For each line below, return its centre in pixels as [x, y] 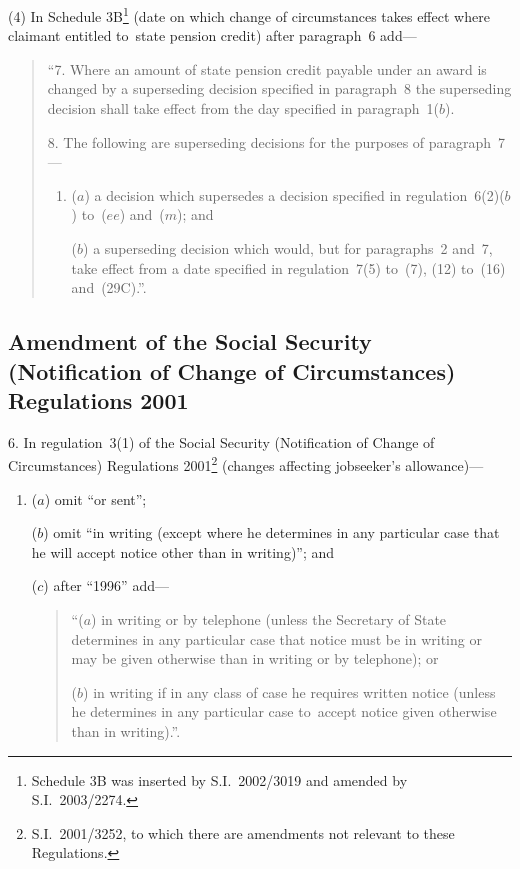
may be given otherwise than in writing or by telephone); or [255, 658]
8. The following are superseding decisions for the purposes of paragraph [269, 141]
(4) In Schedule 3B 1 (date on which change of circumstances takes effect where [249, 14]
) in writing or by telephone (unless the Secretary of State [269, 618]
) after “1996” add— [106, 585]
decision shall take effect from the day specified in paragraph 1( [243, 108]
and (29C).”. [109, 287]
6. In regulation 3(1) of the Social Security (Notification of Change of [221, 441]
